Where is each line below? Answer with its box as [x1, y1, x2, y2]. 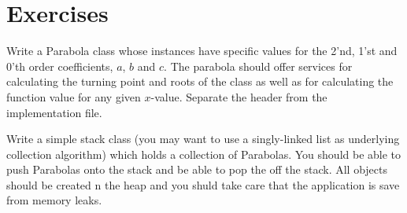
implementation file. [6, 104, 102, 120]
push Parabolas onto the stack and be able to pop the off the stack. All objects [6, 161, 387, 178]
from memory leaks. [6, 192, 102, 208]
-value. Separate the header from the [150, 88, 327, 105]
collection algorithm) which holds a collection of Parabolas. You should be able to [6, 145, 401, 162]
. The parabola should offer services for [164, 57, 353, 74]
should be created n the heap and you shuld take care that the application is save [6, 176, 400, 193]
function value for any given [6, 88, 141, 105]
